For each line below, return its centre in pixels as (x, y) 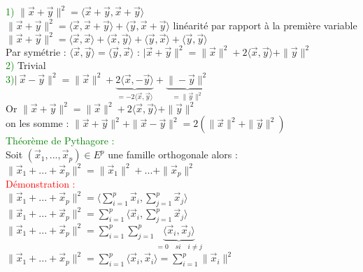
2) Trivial (26, 65)
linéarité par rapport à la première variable (265, 25)
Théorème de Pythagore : (60, 141)
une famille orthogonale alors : (173, 154)
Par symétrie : (36, 51)
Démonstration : (41, 184)
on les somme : (37, 123)
